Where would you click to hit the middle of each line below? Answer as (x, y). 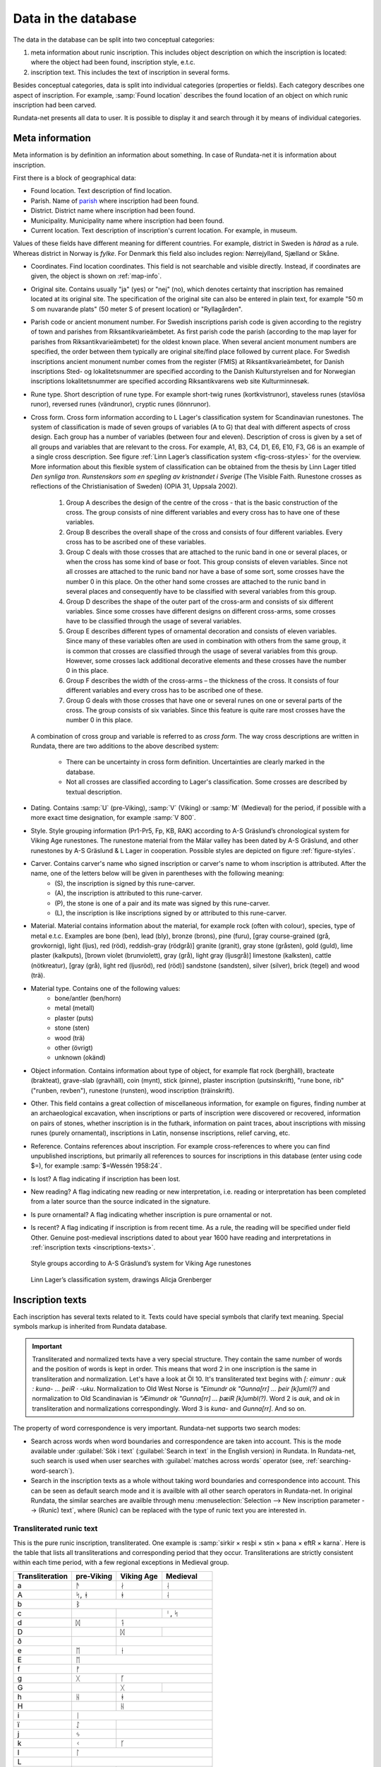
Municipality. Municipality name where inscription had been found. (127, 221)
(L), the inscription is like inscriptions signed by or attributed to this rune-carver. (171, 912)
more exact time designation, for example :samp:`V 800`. (114, 818)
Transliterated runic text (55, 1529)
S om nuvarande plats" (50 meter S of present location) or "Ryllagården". (137, 309)
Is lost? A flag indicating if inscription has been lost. (105, 1179)
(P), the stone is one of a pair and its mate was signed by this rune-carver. (162, 903)
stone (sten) (72, 1028)
